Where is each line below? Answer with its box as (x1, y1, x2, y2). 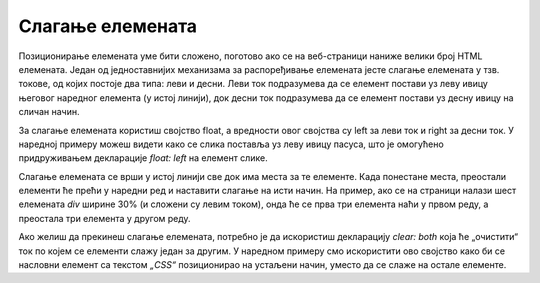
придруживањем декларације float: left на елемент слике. (18, 152, 269, 164)
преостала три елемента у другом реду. (18, 212, 191, 224)
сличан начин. (18, 106, 80, 118)
